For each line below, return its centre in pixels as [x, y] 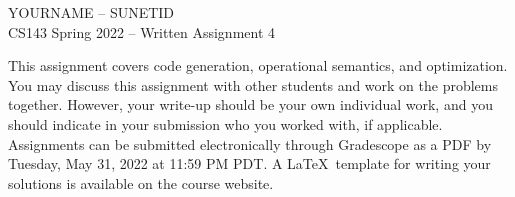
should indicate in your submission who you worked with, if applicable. [225, 123]
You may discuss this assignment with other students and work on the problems [253, 84]
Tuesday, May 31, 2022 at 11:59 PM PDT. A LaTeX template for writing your [249, 163]
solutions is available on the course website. [141, 182]
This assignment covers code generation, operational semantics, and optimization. [258, 65]
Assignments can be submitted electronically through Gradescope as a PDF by [250, 143]
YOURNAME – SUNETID [91, 12]
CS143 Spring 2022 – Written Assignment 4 [142, 31]
